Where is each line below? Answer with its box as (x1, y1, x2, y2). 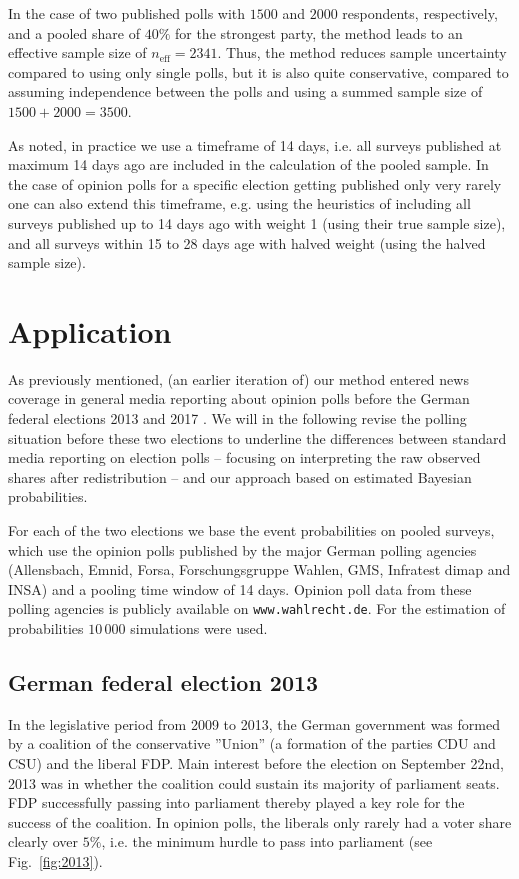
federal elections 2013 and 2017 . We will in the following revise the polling (8, 408, 467, 429)
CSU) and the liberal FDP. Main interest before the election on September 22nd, (8, 753, 504, 774)
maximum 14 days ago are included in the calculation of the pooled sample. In (8, 154, 489, 175)
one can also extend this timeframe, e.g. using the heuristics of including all (8, 193, 471, 214)
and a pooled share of (8, 22, 140, 43)
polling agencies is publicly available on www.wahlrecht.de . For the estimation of (8, 598, 506, 619)
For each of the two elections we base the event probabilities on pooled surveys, (8, 520, 495, 540)
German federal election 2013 (8, 667, 319, 698)
